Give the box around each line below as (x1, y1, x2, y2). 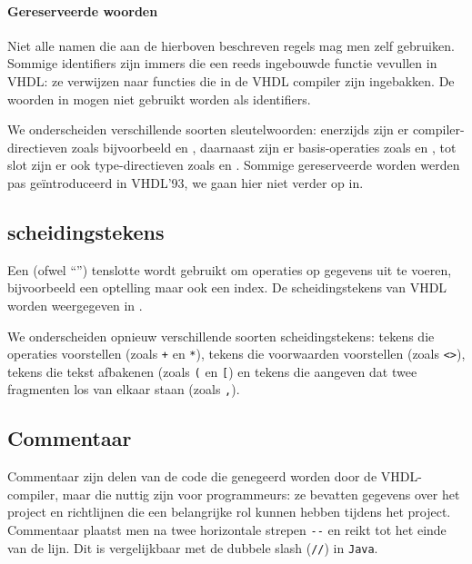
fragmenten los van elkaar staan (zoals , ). (7, 380, 240, 399)
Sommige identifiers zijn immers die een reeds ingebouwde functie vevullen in (7, 54, 437, 73)
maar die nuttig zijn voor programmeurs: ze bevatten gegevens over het (62, 484, 460, 503)
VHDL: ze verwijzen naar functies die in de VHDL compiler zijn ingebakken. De (7, 71, 455, 90)
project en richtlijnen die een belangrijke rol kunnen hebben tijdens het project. (7, 502, 451, 521)
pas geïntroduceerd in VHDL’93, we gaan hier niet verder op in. (7, 173, 364, 192)
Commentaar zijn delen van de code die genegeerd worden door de (7, 467, 377, 486)
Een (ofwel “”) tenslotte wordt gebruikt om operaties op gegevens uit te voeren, (7, 260, 452, 279)
